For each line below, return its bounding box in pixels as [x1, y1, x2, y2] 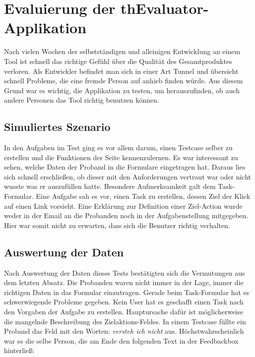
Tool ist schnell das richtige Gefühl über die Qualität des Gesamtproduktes [4, 56, 232, 66]
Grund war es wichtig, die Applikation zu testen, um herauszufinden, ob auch [4, 85, 240, 95]
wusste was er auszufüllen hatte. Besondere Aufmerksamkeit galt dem [4, 181, 216, 191]
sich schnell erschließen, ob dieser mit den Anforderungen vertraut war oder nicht [4, 171, 252, 181]
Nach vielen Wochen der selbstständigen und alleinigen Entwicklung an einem [4, 46, 241, 57]
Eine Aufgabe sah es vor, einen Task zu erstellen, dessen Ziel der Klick [36, 191, 251, 201]
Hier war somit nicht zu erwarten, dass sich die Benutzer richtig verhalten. [4, 220, 230, 230]
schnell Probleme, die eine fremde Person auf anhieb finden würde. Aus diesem [4, 75, 243, 86]
